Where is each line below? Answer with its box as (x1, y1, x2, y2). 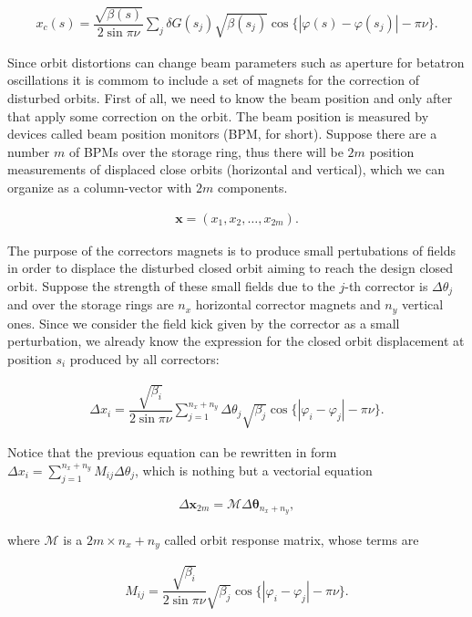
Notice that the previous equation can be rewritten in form (7, 443, 337, 462)
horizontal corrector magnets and (195, 295, 381, 314)
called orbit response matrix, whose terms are (164, 529, 419, 549)
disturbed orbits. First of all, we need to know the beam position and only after (7, 88, 453, 107)
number (7, 141, 50, 161)
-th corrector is (344, 276, 428, 295)
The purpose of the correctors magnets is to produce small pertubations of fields (7, 240, 456, 259)
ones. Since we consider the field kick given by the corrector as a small (7, 313, 400, 332)
